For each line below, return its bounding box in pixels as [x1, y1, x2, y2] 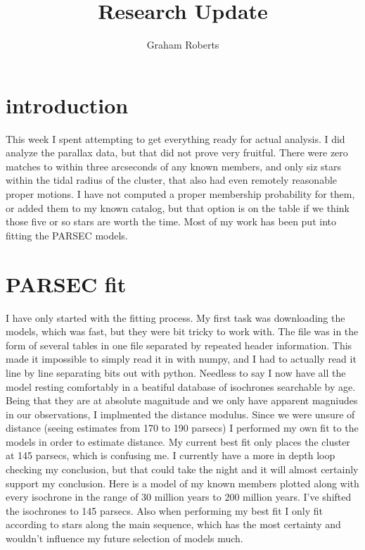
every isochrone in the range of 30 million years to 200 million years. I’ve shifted [6, 489, 352, 504]
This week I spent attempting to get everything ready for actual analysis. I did [6, 131, 345, 146]
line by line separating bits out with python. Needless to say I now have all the [6, 365, 346, 380]
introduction [6, 90, 129, 119]
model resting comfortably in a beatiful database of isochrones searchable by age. [6, 379, 356, 394]
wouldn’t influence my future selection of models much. [6, 531, 243, 546]
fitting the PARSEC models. [6, 227, 128, 242]
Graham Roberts [146, 37, 219, 52]
